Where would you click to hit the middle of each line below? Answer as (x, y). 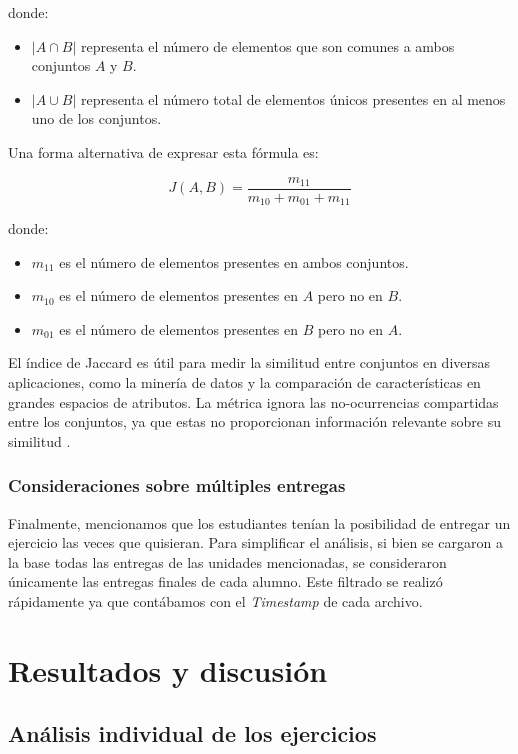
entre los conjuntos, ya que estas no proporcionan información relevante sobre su (255, 421)
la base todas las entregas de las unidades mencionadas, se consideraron (227, 561)
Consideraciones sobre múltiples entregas (177, 485)
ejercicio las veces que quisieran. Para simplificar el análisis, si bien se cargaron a (255, 542)
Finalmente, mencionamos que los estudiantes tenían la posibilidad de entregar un (259, 522)
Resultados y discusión (168, 669)
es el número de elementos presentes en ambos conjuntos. (234, 261)
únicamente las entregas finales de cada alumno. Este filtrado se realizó (225, 581)
